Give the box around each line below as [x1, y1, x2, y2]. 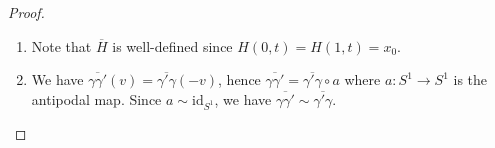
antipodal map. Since [31, 88, 162, 109]
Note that [31, 35, 92, 56]
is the [453, 69, 488, 90]
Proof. [8, 2, 45, 22]
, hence [218, 69, 261, 90]
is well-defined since [112, 35, 233, 56]
